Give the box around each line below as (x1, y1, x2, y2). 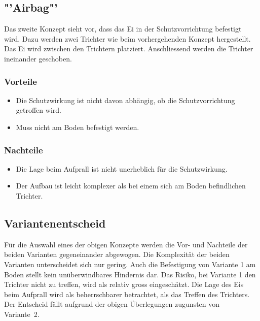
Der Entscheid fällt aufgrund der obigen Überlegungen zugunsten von (4, 299, 220, 309)
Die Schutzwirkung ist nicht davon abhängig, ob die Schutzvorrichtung (16, 94, 235, 105)
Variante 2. (4, 308, 40, 319)
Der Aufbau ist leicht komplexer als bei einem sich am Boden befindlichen (16, 180, 246, 191)
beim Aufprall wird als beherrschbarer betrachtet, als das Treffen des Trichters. (4, 288, 250, 299)
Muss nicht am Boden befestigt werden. (16, 121, 139, 132)
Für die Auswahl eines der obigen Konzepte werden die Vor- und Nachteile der (4, 239, 248, 249)
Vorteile (4, 75, 37, 87)
